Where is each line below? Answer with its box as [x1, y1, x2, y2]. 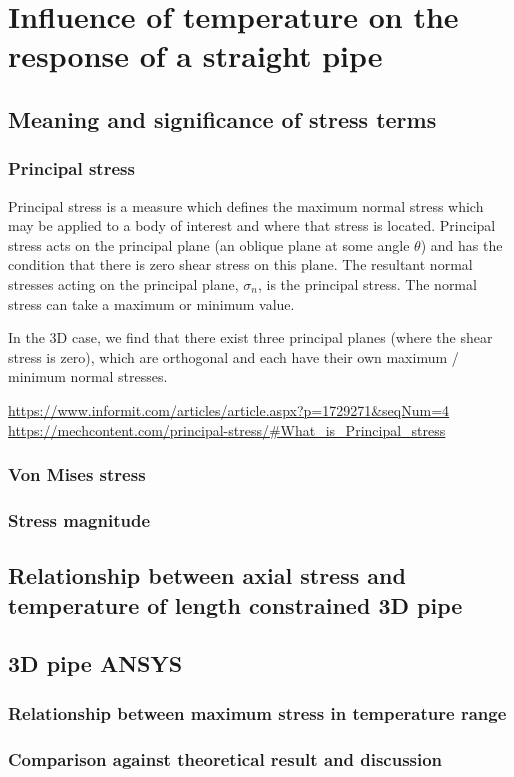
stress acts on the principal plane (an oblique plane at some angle [8, 234, 410, 255]
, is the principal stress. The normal [257, 273, 477, 294]
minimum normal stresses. [8, 366, 168, 387]
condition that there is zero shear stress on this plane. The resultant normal [8, 254, 473, 275]
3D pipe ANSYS [8, 648, 183, 679]
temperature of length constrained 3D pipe [8, 589, 463, 620]
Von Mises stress [8, 462, 146, 487]
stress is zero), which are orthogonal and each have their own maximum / [8, 346, 459, 367]
